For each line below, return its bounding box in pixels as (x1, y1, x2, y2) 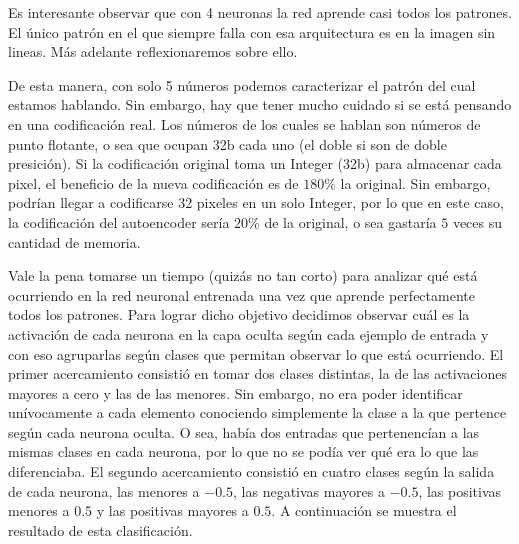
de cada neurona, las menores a (8, 480, 200, 501)
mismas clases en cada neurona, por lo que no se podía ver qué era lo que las (8, 441, 479, 462)
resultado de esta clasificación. (8, 519, 193, 540)
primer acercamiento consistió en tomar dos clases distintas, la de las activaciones (8, 363, 507, 384)
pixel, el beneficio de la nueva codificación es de (8, 172, 299, 193)
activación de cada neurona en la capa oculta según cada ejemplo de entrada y (8, 323, 489, 344)
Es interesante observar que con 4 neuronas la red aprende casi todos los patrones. (8, 2, 512, 22)
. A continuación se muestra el (271, 500, 457, 521)
